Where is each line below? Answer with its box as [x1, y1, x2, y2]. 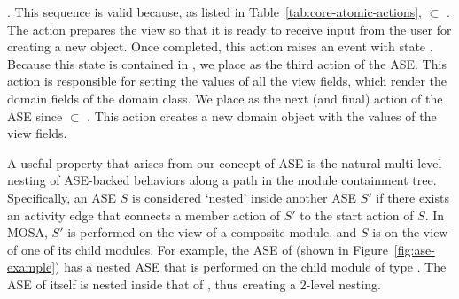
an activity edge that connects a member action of [7, 205, 281, 224]
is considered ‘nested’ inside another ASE [132, 188, 357, 206]
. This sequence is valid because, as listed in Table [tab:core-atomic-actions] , [7, 3, 423, 20]
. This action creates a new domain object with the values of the [87, 106, 437, 125]
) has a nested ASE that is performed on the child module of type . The [55, 257, 447, 276]
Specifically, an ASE [7, 188, 117, 206]
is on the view [372, 223, 448, 241]
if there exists [376, 188, 449, 206]
